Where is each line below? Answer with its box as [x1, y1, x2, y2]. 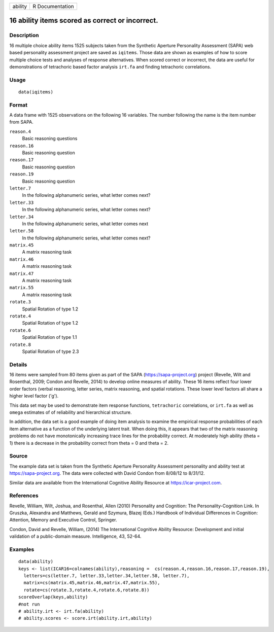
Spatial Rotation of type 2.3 [22, 348, 79, 355]
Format [9, 101, 28, 109]
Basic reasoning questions [22, 135, 78, 142]
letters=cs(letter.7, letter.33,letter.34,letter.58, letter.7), [23, 573, 190, 578]
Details [9, 361, 27, 368]
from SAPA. [9, 119, 34, 125]
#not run [18, 601, 40, 607]
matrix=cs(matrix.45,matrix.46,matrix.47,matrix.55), [23, 580, 160, 586]
